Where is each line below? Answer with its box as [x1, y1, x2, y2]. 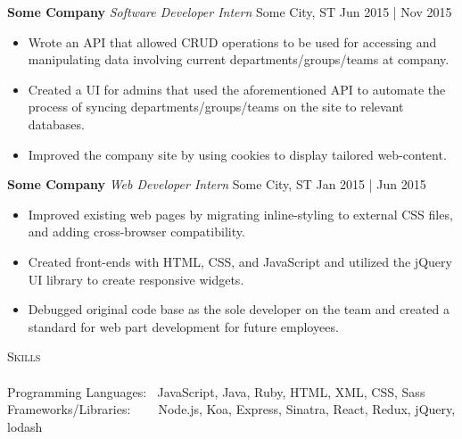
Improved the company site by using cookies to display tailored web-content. [28, 145, 447, 163]
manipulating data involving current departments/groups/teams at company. [28, 50, 450, 69]
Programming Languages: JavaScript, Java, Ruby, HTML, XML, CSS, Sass [7, 382, 425, 401]
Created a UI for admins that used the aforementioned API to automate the [28, 79, 446, 98]
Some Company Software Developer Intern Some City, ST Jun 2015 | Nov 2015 [7, 3, 452, 21]
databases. [28, 114, 85, 133]
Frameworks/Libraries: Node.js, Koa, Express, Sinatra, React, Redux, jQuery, [7, 400, 456, 418]
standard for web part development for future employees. [28, 317, 339, 335]
